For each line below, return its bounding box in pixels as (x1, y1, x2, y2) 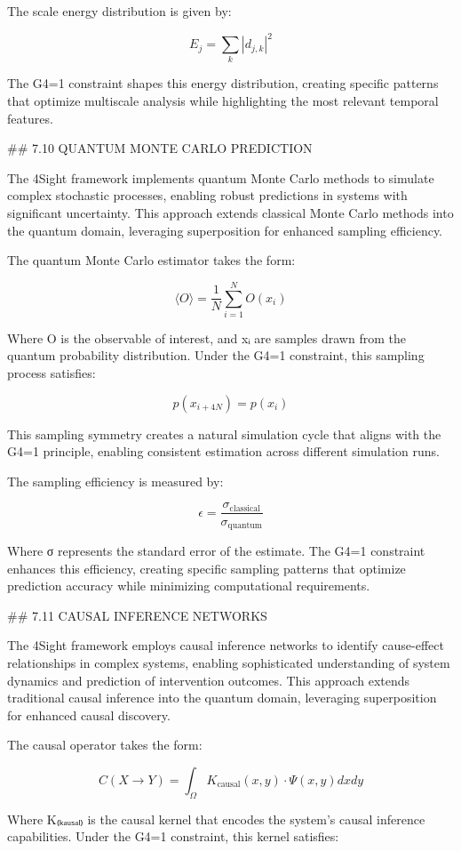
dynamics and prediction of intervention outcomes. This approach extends (7, 670, 410, 689)
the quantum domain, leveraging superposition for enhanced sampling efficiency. (7, 221, 442, 239)
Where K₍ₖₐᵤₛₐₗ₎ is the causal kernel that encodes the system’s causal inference (7, 809, 425, 828)
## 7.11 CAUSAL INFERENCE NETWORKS (7, 606, 267, 624)
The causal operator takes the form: (7, 735, 203, 754)
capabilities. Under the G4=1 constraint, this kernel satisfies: (7, 827, 339, 846)
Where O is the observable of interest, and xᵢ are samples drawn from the (7, 328, 406, 347)
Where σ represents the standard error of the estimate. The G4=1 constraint (7, 541, 425, 559)
